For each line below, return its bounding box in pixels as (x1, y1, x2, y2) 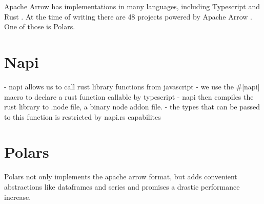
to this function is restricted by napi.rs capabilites (4, 111, 161, 122)
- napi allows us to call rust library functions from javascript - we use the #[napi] (4, 81, 260, 91)
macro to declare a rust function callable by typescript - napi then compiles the (4, 91, 254, 102)
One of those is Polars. (4, 21, 75, 32)
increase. (4, 191, 31, 202)
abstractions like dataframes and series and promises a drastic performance (4, 181, 240, 192)
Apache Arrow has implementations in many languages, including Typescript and (4, 1, 260, 11)
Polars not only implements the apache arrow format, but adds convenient (4, 171, 237, 182)
